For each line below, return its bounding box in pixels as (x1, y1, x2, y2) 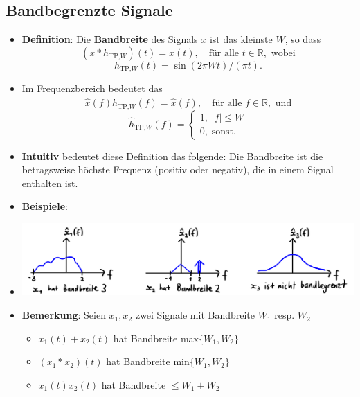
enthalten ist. (21, 175, 78, 190)
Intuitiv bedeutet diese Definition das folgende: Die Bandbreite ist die (21, 148, 323, 163)
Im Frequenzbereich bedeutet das (21, 81, 163, 96)
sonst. (211, 127, 236, 137)
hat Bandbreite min (106, 354, 190, 369)
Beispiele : (21, 199, 68, 213)
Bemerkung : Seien (21, 308, 106, 322)
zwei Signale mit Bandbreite (135, 308, 255, 322)
